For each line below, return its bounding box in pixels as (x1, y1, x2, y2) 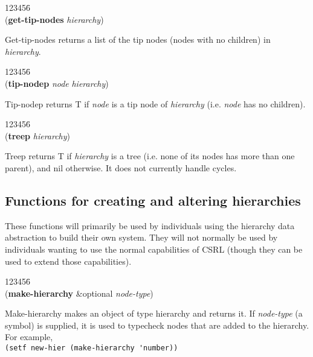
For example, (5, 330, 53, 343)
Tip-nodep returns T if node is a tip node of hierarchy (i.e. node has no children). (5, 97, 306, 110)
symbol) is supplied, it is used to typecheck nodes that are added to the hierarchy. (5, 318, 309, 331)
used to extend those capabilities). (5, 254, 132, 267)
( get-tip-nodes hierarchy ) (5, 13, 104, 25)
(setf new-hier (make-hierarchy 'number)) (5, 344, 178, 353)
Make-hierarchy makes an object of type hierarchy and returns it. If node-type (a (5, 307, 303, 320)
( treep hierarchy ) (5, 129, 71, 142)
